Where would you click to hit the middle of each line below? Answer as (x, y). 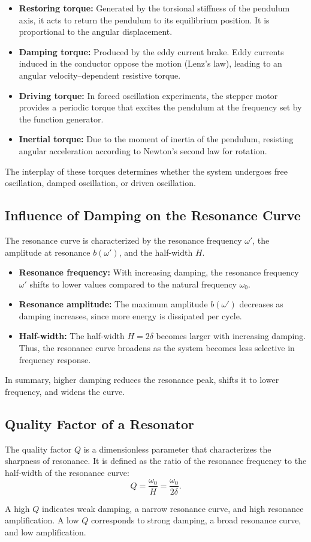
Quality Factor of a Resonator (99, 423)
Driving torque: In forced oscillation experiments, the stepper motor (148, 95)
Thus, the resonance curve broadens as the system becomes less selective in (157, 348)
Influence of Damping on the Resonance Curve (153, 215)
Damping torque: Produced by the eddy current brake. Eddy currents (151, 51)
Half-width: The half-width (72, 336)
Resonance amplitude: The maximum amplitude (113, 304)
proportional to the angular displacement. (96, 32)
